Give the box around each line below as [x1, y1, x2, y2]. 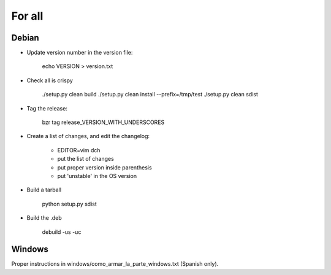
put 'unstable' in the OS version [57, 172, 137, 179]
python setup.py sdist [42, 200, 97, 207]
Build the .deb [26, 214, 63, 222]
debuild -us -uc [42, 228, 82, 236]
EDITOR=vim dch [57, 146, 101, 153]
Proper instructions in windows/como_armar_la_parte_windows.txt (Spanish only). [11, 260, 219, 268]
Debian [11, 33, 39, 43]
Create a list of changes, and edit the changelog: [26, 133, 150, 140]
